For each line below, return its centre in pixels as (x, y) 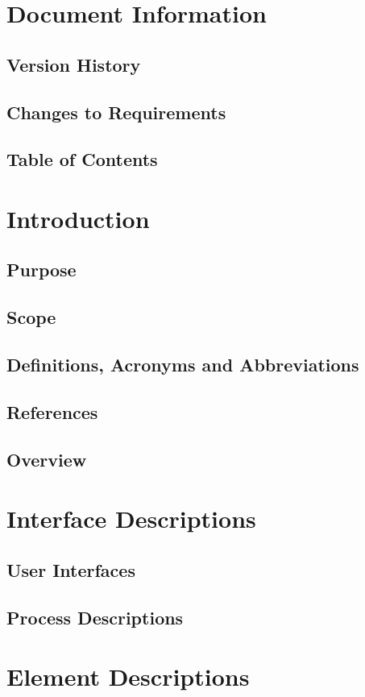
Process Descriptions (95, 617)
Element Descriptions (128, 676)
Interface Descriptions (131, 519)
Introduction (78, 218)
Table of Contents (82, 159)
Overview (47, 459)
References (52, 411)
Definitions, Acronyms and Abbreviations (183, 365)
